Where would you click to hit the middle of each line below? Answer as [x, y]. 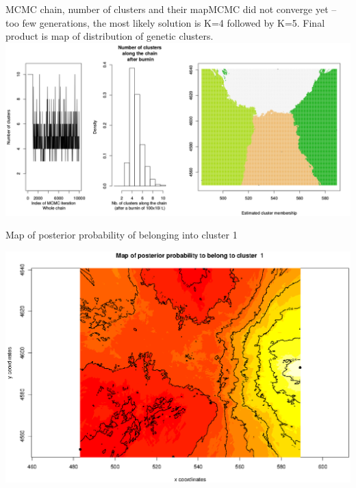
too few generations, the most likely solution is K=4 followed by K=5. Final [165, 22]
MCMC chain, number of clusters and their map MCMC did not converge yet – [171, 9]
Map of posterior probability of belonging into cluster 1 [122, 235]
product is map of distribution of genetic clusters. [110, 36]
